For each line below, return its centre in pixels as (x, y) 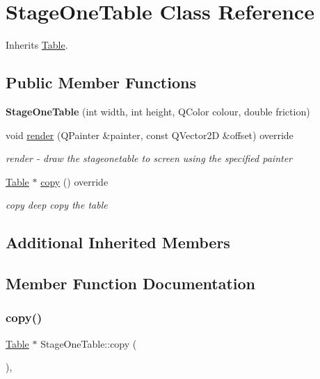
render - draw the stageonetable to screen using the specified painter (149, 158)
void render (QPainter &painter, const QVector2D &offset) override (150, 135)
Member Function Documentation (131, 283)
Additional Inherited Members (118, 242)
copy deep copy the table (57, 205)
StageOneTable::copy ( (89, 343)
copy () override (74, 181)
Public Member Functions (101, 82)
